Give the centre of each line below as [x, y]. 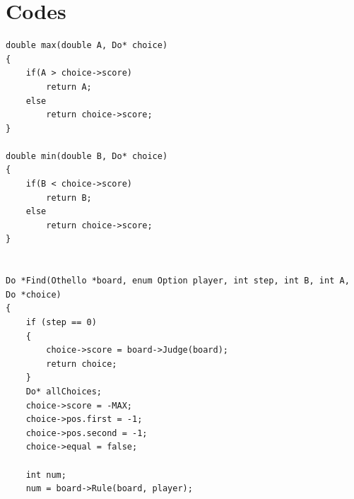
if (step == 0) [61, 322]
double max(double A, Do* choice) [87, 46]
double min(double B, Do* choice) [87, 156]
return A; [69, 87]
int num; [46, 475]
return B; [69, 198]
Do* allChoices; [64, 391]
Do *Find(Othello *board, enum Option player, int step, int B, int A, [178, 281]
